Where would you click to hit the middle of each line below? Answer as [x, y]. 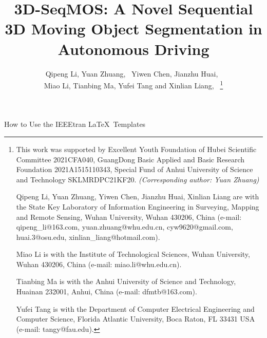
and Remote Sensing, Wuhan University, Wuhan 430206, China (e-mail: [129, 217]
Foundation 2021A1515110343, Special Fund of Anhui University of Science [135, 169]
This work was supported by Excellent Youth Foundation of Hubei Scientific [136, 149]
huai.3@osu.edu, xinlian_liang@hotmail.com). [88, 237]
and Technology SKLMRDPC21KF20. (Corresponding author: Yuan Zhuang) [138, 179]
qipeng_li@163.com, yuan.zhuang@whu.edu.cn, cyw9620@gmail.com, [125, 227]
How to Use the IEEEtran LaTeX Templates [75, 124]
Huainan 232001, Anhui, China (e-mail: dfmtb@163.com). [107, 292]
